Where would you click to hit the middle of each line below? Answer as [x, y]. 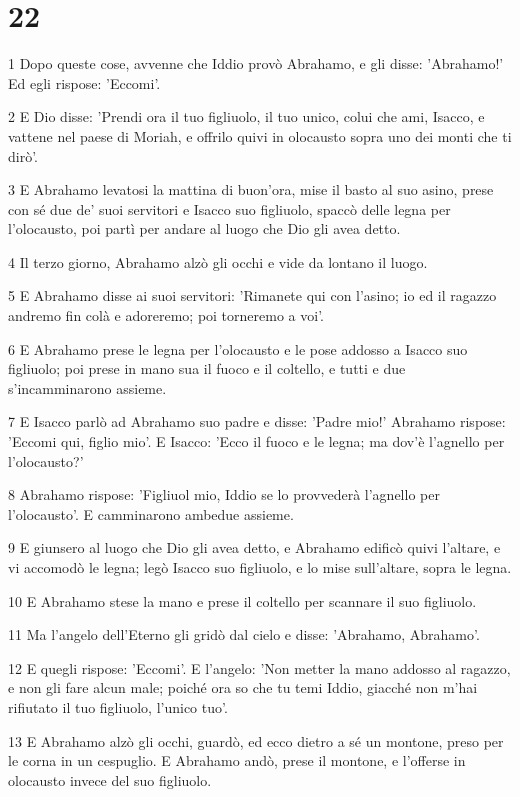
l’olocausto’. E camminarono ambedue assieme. [151, 513]
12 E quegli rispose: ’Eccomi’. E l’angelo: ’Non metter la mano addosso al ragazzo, [259, 667]
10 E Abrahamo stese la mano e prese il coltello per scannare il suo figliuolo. [242, 600]
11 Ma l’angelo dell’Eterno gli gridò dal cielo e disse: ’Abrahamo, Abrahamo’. [244, 634]
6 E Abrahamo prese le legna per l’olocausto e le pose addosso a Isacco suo [238, 348]
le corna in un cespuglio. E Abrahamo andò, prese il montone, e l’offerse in [237, 760]
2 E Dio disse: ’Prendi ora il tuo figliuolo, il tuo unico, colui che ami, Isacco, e [246, 116]
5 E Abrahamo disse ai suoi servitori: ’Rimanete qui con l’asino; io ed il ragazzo [252, 295]
